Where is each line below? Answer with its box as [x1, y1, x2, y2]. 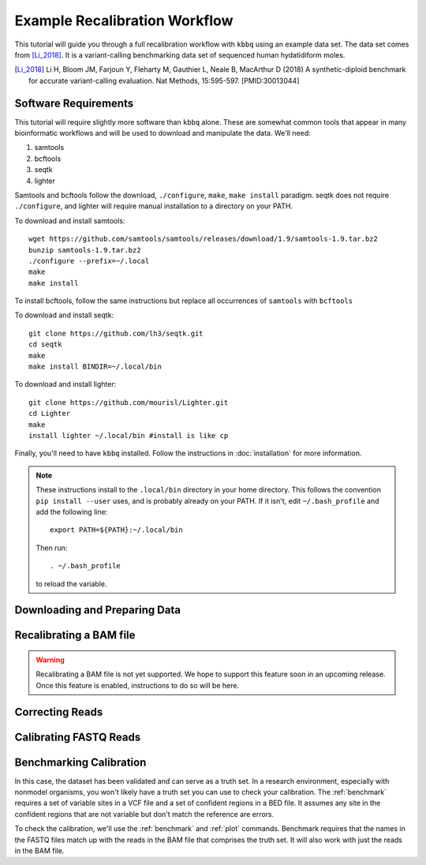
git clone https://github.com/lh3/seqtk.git [28, 328, 204, 338]
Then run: [35, 543, 68, 552]
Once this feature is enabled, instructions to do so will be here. [35, 680, 240, 690]
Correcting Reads [14, 705, 103, 718]
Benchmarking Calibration [14, 755, 147, 769]
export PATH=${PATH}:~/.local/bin [50, 526, 183, 534]
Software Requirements [14, 96, 134, 110]
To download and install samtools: [14, 215, 125, 225]
